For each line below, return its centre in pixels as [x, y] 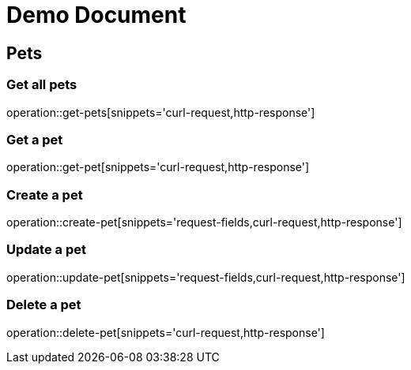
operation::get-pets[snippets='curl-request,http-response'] [161, 112]
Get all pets [42, 85]
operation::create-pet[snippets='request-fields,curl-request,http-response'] [204, 222]
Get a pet [35, 139]
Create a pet [45, 194]
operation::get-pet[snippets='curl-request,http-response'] [158, 167]
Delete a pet [44, 305]
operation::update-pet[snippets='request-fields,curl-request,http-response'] [206, 277]
